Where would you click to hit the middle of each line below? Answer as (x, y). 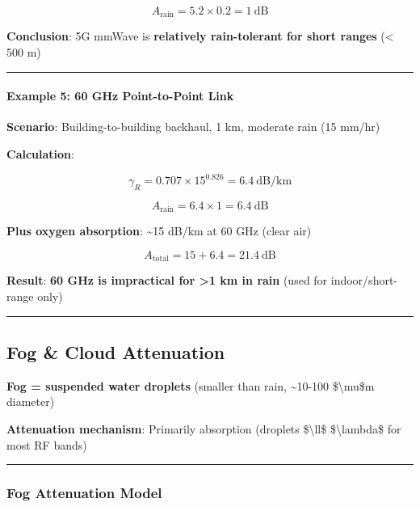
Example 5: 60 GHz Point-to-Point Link (120, 96)
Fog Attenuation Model (84, 493)
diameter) (31, 401)
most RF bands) (47, 444)
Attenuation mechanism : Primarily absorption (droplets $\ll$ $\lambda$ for (204, 429)
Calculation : (40, 154)
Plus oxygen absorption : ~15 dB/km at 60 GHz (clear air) (159, 231)
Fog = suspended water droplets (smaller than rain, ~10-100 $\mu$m (191, 385)
